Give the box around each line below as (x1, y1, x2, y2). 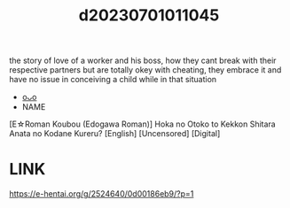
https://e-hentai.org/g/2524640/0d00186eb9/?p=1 (9, 189, 194, 199)
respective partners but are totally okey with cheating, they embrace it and (9, 65, 282, 75)
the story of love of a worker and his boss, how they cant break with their (9, 55, 277, 66)
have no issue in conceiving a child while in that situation (9, 74, 217, 85)
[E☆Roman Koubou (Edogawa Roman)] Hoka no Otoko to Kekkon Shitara (9, 119, 277, 129)
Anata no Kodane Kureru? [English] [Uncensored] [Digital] (9, 128, 221, 139)
